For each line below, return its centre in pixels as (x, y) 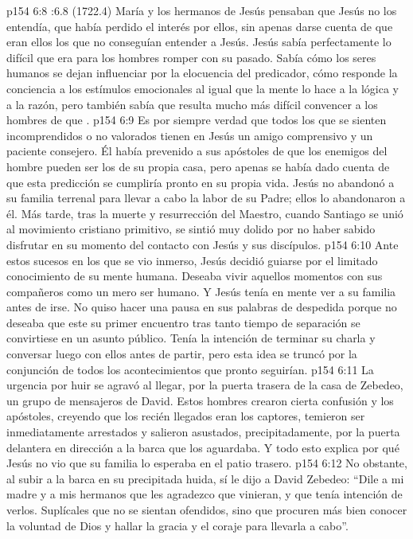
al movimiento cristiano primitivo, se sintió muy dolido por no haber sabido (191, 229)
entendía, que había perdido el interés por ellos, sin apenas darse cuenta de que (200, 26)
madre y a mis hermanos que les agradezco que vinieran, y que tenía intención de (205, 494)
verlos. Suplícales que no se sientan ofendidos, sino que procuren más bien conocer (207, 510)
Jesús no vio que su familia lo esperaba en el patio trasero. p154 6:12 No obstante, (207, 463)
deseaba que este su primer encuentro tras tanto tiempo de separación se (183, 322)
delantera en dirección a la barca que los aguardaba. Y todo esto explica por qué (203, 447)
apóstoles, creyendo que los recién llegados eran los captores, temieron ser (186, 416)
